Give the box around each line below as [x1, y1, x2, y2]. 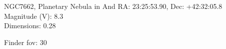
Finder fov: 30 [4, 37, 47, 47]
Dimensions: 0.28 [4, 20, 56, 31]
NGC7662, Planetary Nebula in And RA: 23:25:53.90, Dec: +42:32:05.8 [4, 1, 222, 11]
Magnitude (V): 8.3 [4, 10, 63, 21]
